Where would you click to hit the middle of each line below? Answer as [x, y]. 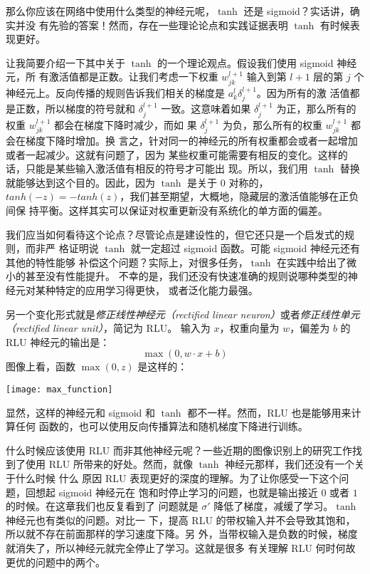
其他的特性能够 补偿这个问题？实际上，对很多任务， [127, 262]
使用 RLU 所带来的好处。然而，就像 [109, 464]
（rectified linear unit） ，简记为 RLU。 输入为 [108, 328]
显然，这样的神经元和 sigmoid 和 [81, 412]
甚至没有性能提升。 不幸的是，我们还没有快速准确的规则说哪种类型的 [186, 276]
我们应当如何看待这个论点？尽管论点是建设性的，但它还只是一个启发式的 [175, 234]
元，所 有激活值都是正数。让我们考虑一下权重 [112, 77]
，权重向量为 [249, 328]
